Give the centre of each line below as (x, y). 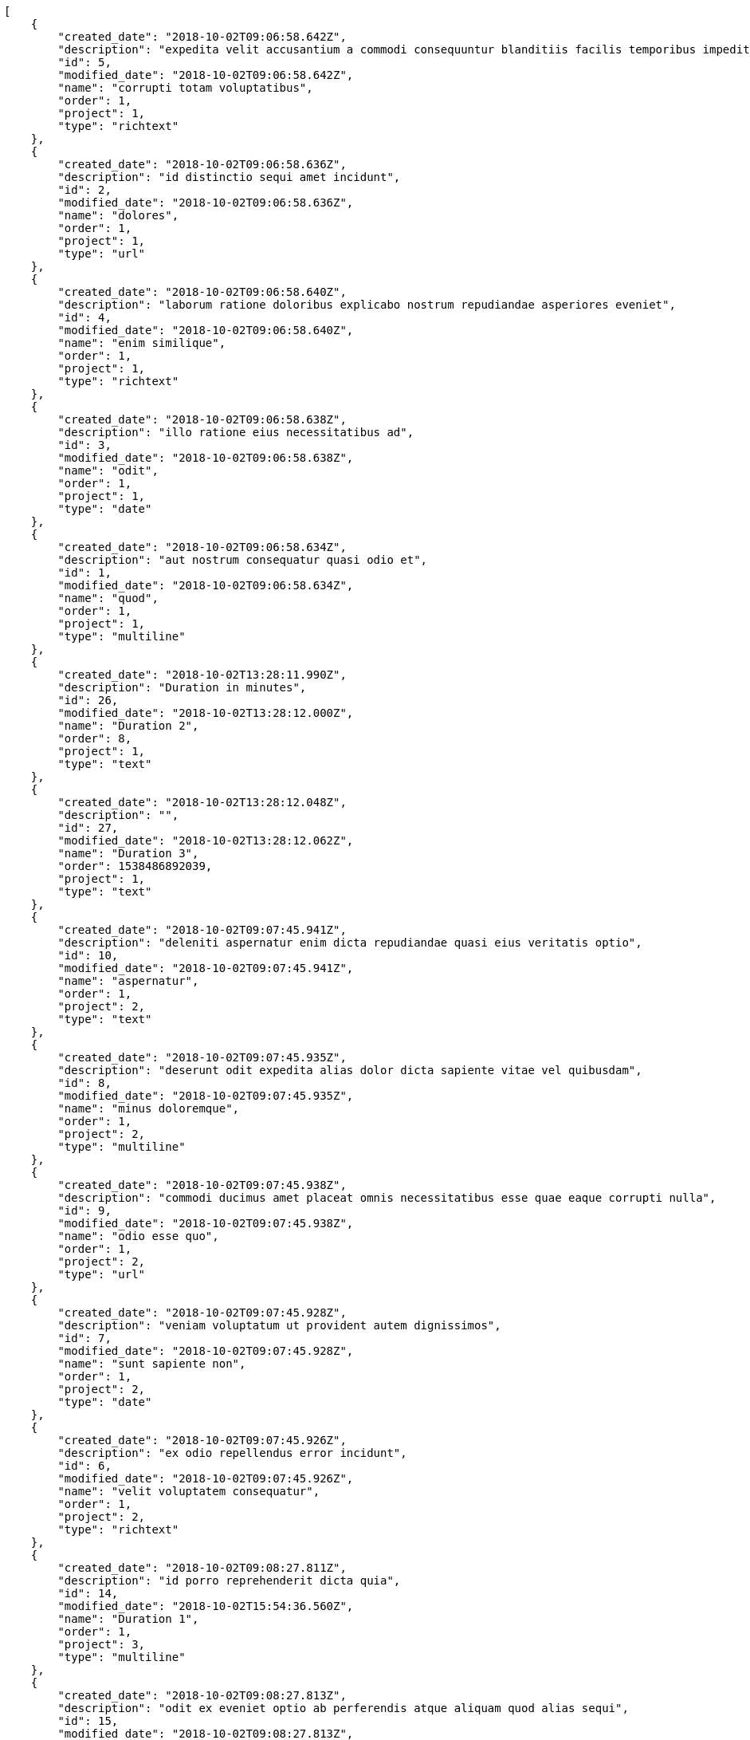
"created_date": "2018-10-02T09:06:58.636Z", (202, 164)
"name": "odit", (108, 470)
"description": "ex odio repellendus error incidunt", (232, 1453)
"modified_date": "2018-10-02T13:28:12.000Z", (206, 713)
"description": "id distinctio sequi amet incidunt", (229, 177)
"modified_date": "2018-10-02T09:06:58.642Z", (206, 75)
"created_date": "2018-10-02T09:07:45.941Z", (202, 930)
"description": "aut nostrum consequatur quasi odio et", (243, 560)
